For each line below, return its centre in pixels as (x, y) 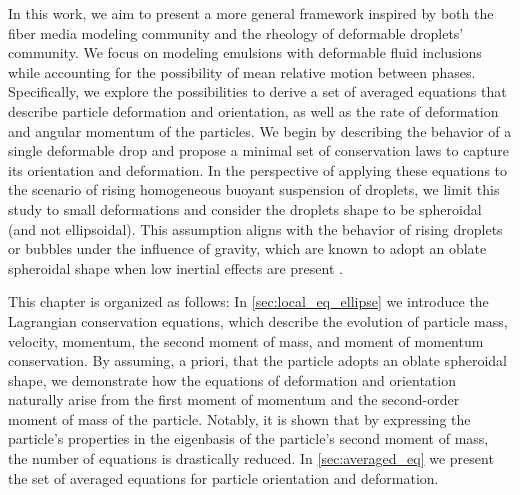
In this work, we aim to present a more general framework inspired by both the (251, 13)
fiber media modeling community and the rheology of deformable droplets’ (236, 32)
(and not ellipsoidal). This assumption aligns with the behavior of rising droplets (255, 228)
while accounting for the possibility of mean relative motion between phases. (242, 71)
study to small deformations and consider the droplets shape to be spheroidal (245, 208)
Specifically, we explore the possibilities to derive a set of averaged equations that (257, 91)
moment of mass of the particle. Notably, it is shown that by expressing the (239, 418)
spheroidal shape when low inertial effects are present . (175, 267)
